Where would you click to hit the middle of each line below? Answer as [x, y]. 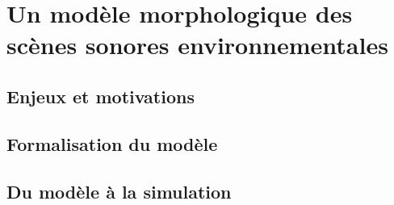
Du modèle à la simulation [119, 191]
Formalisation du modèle [112, 143]
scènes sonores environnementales [197, 45]
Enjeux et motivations [101, 96]
